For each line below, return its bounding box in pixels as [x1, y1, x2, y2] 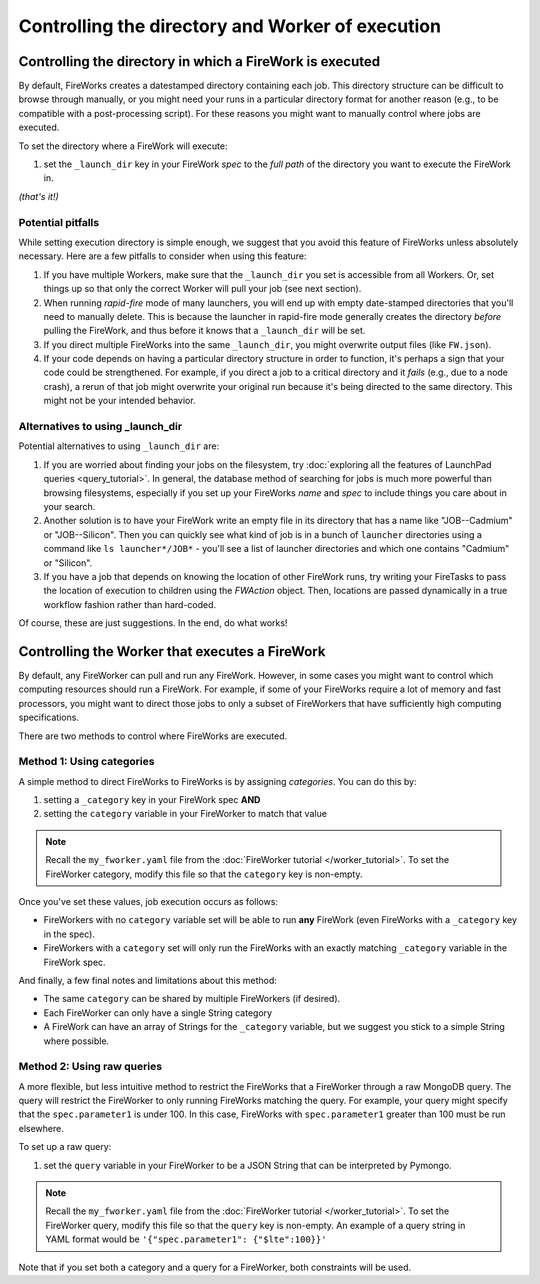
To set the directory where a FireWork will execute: [18, 140, 228, 152]
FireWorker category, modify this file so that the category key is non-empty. [45, 868, 363, 880]
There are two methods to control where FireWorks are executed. [18, 730, 288, 742]
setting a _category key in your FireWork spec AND [43, 794, 261, 806]
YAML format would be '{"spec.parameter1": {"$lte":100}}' [45, 1233, 327, 1245]
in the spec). [43, 928, 95, 940]
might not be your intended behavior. [43, 395, 196, 407]
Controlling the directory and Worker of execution [18, 15, 442, 37]
